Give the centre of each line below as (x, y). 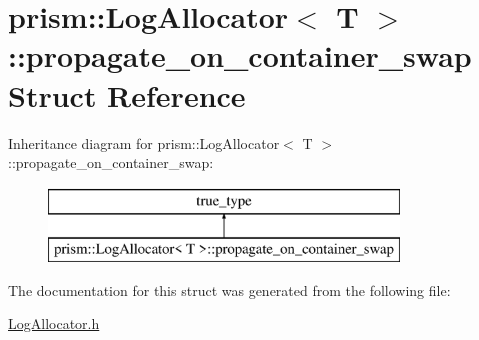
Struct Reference (127, 94)
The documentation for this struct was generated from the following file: (229, 289)
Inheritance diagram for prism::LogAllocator (144, 142)
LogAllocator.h (54, 323)
